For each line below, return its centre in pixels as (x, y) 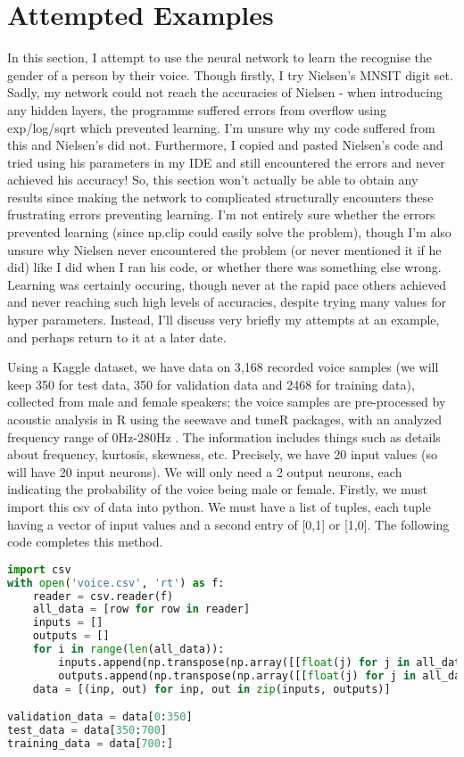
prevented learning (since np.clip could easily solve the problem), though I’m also (229, 232)
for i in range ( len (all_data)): (128, 649)
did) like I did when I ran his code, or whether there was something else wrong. (224, 267)
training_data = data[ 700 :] (91, 743)
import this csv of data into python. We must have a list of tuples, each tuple (219, 506)
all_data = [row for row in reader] (141, 609)
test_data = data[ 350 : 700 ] (87, 731)
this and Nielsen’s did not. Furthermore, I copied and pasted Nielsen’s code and (225, 145)
